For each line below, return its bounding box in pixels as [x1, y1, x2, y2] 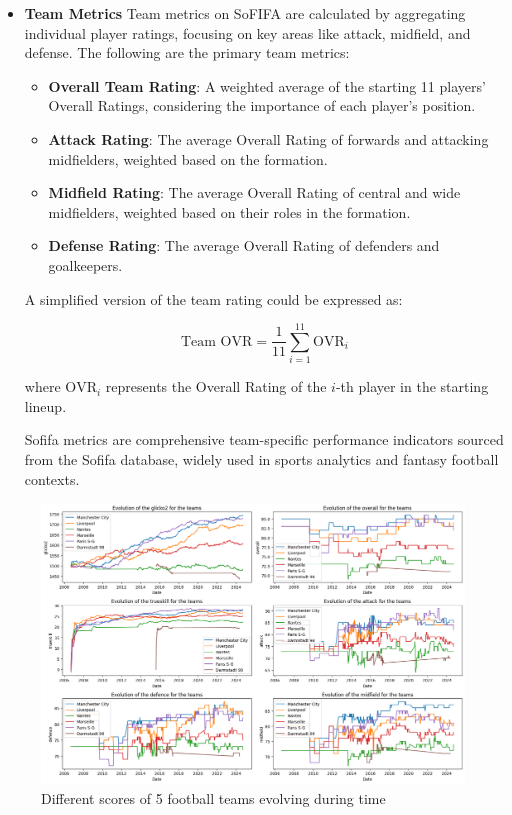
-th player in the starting [335, 376, 489, 397]
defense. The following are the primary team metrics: [24, 42, 350, 63]
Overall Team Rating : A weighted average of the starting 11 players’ [48, 75, 486, 96]
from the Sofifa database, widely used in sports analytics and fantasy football [24, 449, 499, 470]
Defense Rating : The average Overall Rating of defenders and [48, 235, 440, 256]
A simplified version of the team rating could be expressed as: [24, 288, 403, 309]
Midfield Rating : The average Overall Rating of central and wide [48, 182, 461, 203]
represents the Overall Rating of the [105, 376, 327, 397]
